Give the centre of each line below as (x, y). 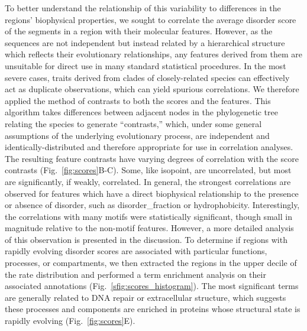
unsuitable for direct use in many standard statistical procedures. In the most (146, 65)
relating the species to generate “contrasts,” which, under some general (133, 123)
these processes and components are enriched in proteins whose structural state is (153, 309)
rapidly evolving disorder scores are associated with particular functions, (136, 251)
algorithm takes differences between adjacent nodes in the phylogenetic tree (141, 112)
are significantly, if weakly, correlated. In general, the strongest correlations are (148, 181)
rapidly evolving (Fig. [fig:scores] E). (70, 321)
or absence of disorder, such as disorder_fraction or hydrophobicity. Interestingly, (152, 205)
